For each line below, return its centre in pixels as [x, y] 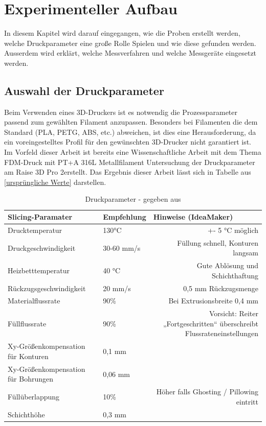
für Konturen [28, 356]
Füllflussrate [27, 323]
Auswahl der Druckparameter [84, 90]
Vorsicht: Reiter [234, 313]
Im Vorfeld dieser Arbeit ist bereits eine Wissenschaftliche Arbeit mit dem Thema [133, 152]
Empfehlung [125, 217]
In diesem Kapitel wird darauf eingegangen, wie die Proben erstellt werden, [122, 33]
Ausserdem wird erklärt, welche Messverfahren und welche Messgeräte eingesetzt [130, 53]
